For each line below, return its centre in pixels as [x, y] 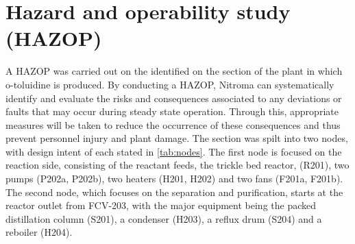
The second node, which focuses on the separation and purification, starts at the [174, 192]
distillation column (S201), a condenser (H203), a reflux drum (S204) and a [164, 218]
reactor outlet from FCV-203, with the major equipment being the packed [161, 205]
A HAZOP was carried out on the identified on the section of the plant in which [174, 71]
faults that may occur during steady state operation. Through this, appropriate [172, 111]
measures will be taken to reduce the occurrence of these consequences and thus [173, 124]
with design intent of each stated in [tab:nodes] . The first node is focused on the [174, 151]
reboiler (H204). [39, 232]
